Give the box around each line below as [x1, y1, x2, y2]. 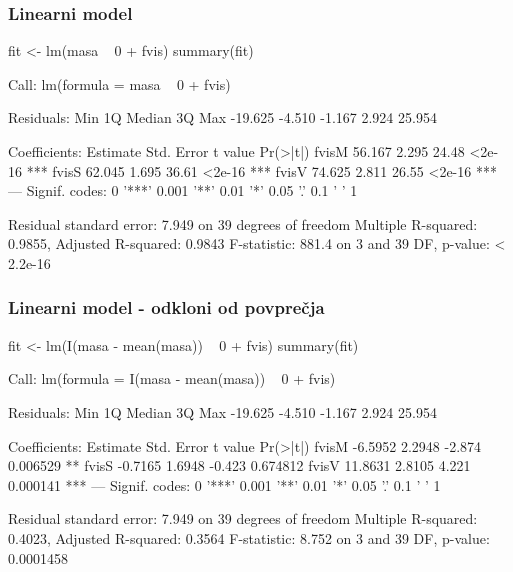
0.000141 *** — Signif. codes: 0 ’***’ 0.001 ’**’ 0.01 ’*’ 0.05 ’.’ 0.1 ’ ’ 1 [8, 474, 441, 495]
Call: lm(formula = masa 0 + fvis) [8, 73, 231, 94]
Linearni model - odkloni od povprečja [8, 295, 325, 320]
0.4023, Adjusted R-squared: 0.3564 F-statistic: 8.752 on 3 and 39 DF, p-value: [8, 527, 490, 548]
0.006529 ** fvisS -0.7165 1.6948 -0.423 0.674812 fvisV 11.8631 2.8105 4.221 [8, 455, 471, 476]
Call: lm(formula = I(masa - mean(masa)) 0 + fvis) [8, 368, 336, 389]
